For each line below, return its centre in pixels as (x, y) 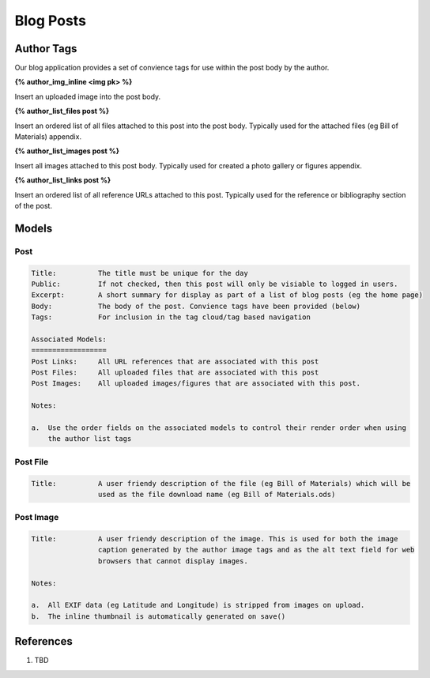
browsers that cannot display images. (173, 561)
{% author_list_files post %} (62, 111)
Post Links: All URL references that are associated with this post (175, 361)
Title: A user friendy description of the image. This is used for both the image (215, 539)
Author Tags (46, 49)
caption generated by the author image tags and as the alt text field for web (256, 550)
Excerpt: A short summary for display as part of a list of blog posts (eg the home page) (227, 295)
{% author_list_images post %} (67, 151)
